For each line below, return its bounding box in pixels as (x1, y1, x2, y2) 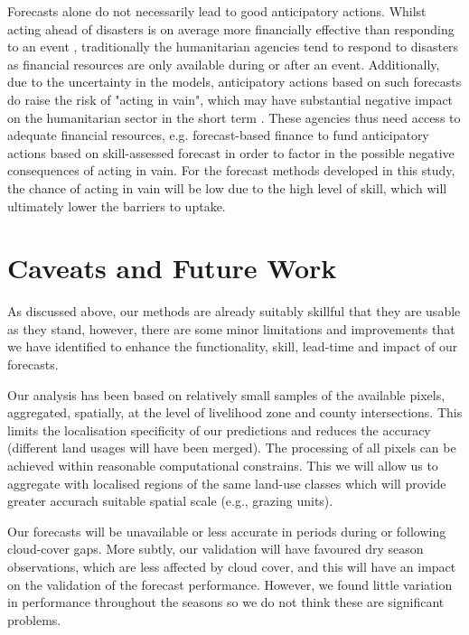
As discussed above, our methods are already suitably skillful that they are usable (7, 302, 461, 321)
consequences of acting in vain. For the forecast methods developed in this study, (7, 161, 455, 180)
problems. (7, 610, 61, 629)
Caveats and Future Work (7, 249, 337, 286)
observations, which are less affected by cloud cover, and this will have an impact (7, 556, 456, 575)
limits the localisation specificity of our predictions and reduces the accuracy (7, 420, 431, 439)
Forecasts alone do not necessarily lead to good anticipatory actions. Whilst (7, 2, 427, 20)
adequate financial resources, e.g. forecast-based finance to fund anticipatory (7, 126, 429, 145)
